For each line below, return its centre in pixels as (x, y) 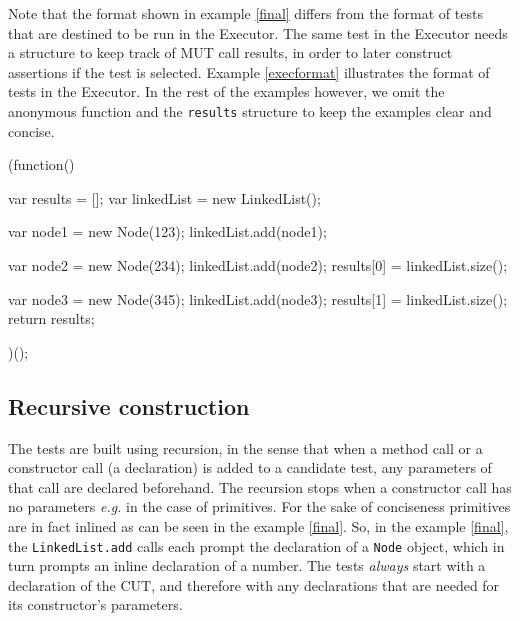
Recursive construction (129, 405)
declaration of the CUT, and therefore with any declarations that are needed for (254, 584)
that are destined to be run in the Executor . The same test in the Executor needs (258, 32)
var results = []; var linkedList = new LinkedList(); (164, 197)
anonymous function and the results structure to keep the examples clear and (250, 110)
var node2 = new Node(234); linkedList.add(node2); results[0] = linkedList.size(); (258, 265)
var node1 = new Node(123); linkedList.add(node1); (167, 231)
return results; (51, 318)
